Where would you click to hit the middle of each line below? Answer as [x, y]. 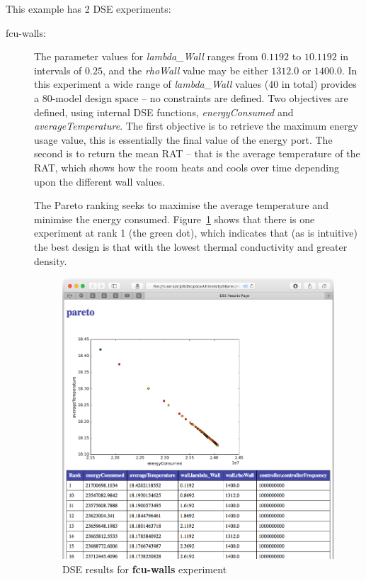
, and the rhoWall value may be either [185, 70]
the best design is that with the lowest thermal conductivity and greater [191, 246]
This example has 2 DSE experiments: [88, 9]
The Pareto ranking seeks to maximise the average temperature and [181, 205]
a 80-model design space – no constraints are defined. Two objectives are [191, 97]
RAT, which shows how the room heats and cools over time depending [187, 167]
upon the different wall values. [99, 181]
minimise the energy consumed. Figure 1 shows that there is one [175, 219]
